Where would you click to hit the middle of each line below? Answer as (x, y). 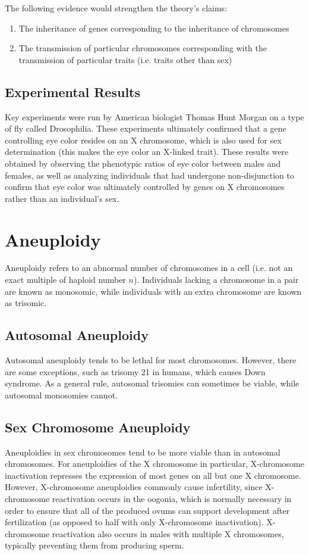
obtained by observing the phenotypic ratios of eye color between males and (143, 163)
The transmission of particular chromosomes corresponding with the (143, 48)
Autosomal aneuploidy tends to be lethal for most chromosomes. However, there (151, 360)
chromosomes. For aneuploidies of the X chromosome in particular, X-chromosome (154, 464)
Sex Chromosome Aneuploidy (98, 427)
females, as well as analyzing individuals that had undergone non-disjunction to (149, 175)
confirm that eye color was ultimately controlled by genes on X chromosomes (145, 187)
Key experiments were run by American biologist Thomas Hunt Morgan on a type (154, 116)
